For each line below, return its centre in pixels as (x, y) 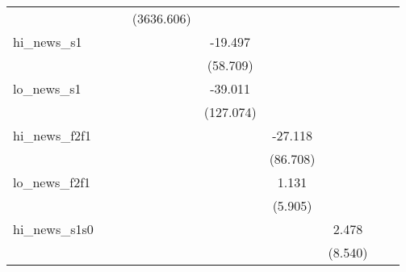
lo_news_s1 (47, 88)
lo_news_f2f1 (52, 182)
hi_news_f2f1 (52, 135)
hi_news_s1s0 (53, 229)
